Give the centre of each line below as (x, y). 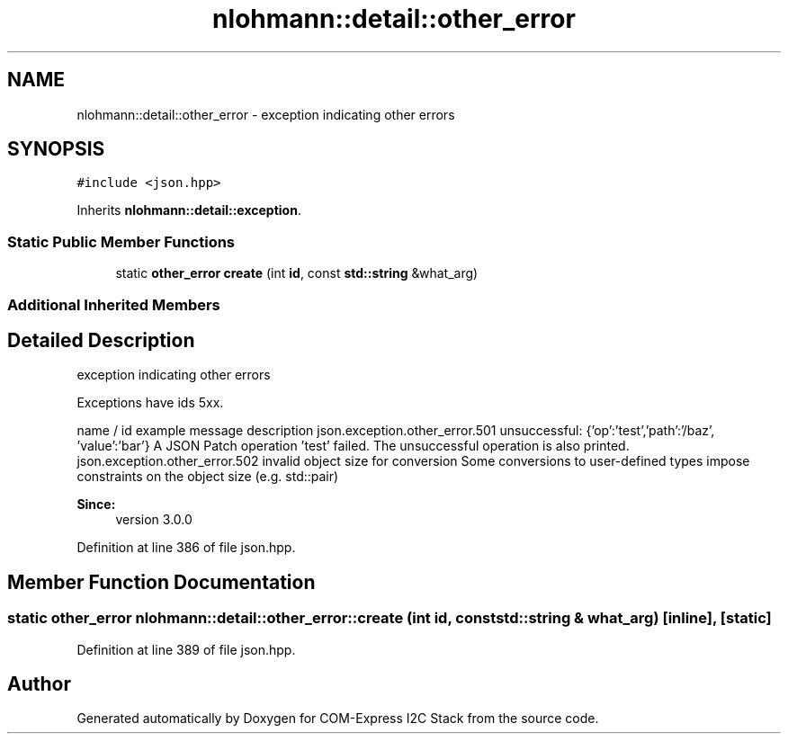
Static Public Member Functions (121, 241)
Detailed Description (101, 340)
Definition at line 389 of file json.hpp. (186, 649)
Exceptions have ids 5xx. (150, 403)
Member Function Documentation (161, 582)
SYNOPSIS (56, 149)
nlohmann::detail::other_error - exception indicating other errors (266, 114)
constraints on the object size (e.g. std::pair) (208, 477)
